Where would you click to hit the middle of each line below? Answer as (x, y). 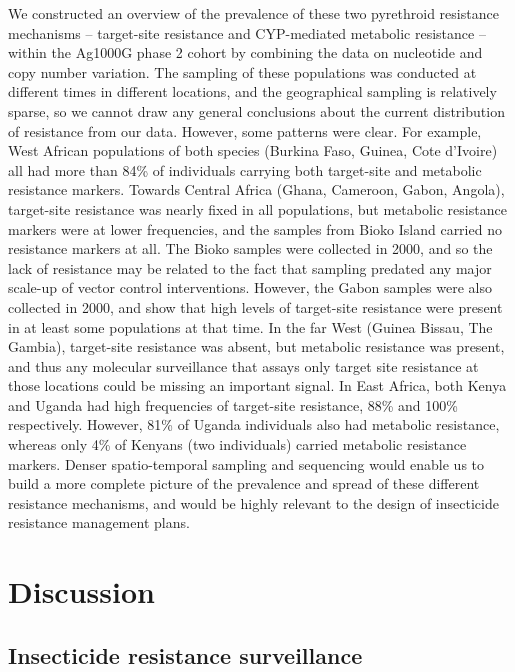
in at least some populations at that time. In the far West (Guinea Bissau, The (250, 326)
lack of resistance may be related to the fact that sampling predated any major (250, 267)
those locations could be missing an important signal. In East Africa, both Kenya (257, 385)
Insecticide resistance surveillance (185, 654)
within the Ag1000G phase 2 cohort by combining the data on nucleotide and (245, 52)
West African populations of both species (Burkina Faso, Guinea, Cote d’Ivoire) (253, 150)
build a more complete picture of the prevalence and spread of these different (244, 483)
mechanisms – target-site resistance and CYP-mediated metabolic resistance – (247, 32)
